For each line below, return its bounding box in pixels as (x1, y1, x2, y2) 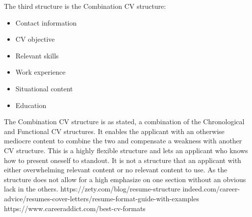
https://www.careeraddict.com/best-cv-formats (4, 203, 146, 213)
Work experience (15, 67, 66, 77)
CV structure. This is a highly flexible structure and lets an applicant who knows (4, 145, 248, 155)
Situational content (15, 83, 73, 93)
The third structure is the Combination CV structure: (4, 1, 166, 11)
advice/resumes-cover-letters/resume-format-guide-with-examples (4, 193, 199, 203)
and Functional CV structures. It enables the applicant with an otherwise (4, 126, 225, 136)
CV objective (15, 34, 55, 44)
